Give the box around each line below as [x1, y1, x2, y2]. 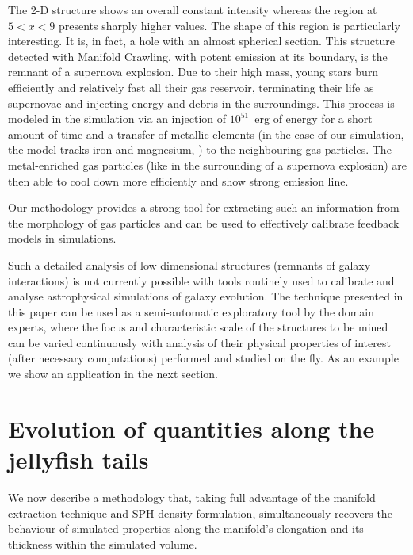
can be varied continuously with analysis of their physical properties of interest [8, 334, 391, 350]
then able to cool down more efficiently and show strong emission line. [8, 172, 349, 189]
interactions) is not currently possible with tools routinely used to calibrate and [8, 272, 395, 289]
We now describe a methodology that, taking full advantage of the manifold [8, 488, 376, 505]
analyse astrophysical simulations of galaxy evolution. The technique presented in [8, 288, 403, 304]
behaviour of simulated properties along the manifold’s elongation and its [8, 520, 364, 537]
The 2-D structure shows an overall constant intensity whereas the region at [8, 2, 377, 17]
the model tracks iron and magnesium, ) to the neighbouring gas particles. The [8, 141, 392, 158]
